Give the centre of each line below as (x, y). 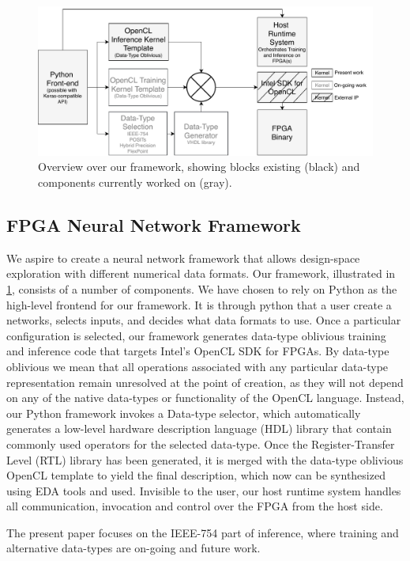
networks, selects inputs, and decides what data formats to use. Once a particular (204, 320)
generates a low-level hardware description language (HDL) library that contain (199, 428)
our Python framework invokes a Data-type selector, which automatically (184, 413)
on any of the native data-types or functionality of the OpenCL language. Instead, (205, 398)
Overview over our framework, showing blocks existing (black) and (199, 167)
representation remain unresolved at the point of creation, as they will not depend (205, 382)
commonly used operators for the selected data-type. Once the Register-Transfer (201, 443)
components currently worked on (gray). (135, 182)
